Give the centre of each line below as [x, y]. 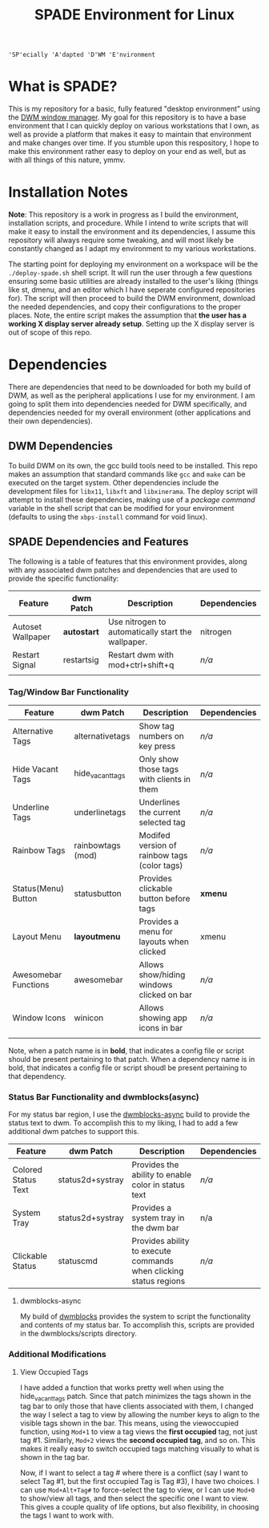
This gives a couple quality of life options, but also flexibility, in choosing [139, 1507]
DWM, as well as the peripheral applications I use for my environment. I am [132, 395]
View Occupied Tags [54, 1372]
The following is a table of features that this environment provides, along [128, 561]
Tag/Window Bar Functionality [69, 691]
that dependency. [37, 1076]
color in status [159, 1185]
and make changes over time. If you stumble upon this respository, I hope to [134, 143]
